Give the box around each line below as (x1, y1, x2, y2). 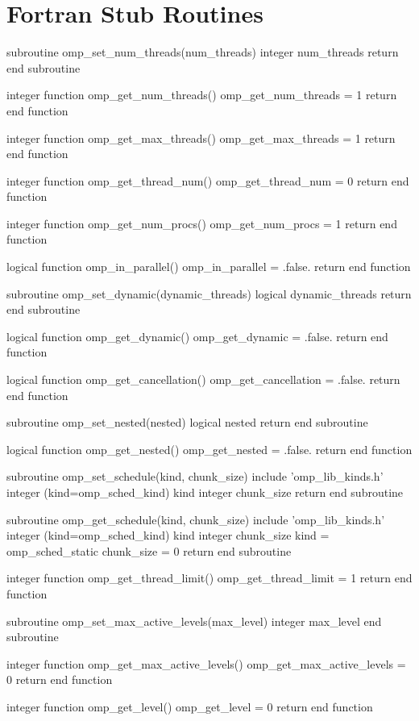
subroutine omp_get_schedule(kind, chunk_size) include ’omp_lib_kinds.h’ (6, 511, 385, 527)
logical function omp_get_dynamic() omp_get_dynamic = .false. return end (6, 327, 388, 344)
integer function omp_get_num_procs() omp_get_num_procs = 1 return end (6, 215, 397, 231)
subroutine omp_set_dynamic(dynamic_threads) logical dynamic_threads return (6, 285, 412, 302)
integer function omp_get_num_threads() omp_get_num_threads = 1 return (6, 86, 397, 103)
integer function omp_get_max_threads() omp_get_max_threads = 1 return (6, 129, 396, 146)
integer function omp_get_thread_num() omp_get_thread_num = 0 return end (6, 172, 409, 189)
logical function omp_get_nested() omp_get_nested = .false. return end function (6, 440, 413, 457)
